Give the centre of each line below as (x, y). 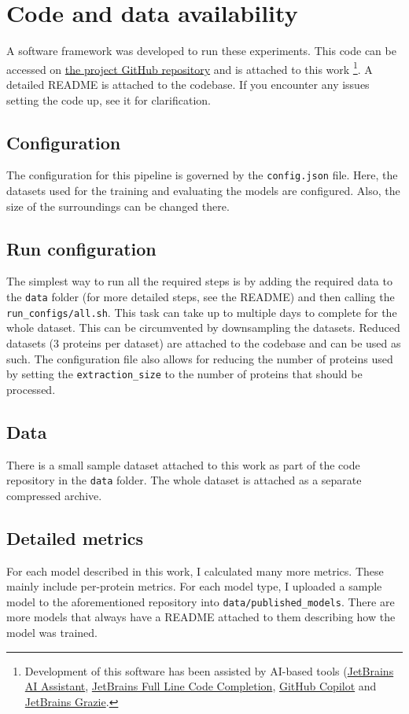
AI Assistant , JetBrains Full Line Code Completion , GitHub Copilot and (201, 686)
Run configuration (81, 248)
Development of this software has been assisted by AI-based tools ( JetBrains (209, 670)
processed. (31, 389)
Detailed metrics (75, 537)
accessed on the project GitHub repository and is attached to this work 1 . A (190, 68)
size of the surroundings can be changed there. (118, 206)
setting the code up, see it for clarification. (109, 99)
